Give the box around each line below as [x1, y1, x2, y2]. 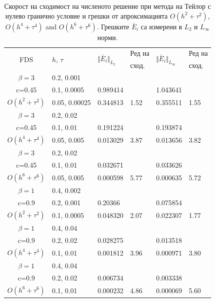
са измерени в [140, 21, 182, 31]
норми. [97, 32, 118, 42]
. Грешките [97, 21, 129, 31]
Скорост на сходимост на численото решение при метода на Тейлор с [4, 1, 211, 11]
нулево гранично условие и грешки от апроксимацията [5, 10, 168, 21]
